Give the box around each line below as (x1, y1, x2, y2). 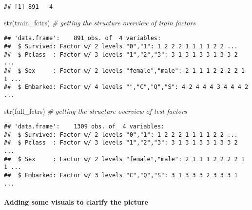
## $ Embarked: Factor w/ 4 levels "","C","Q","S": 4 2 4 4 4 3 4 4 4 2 (4, 84, 249, 91)
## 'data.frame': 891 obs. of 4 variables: (4, 35, 161, 42)
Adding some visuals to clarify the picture (4, 196, 148, 207)
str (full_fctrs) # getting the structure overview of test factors (4, 105, 187, 116)
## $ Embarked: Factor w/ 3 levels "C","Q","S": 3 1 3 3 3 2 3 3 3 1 (4, 172, 238, 179)
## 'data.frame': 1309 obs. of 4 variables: (4, 123, 165, 130)
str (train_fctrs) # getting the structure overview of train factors (4, 17, 196, 27)
